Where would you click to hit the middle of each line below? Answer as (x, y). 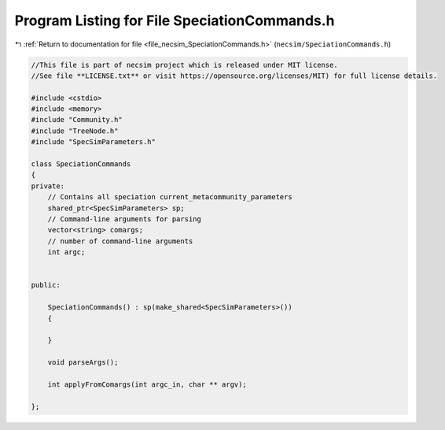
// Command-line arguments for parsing (125, 219)
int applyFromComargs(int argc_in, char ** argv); (147, 384)
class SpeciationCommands (81, 164)
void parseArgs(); (83, 363)
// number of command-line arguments (120, 241)
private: (48, 186)
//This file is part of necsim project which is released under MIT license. (184, 65)
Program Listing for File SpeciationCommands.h (175, 20)
